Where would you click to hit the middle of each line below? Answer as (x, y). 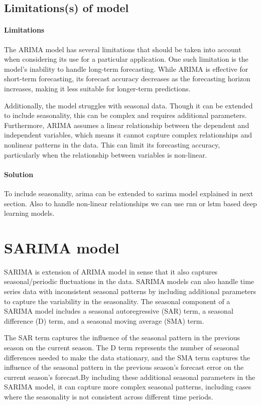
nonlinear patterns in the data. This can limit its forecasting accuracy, (112, 144)
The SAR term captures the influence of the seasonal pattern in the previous (122, 337)
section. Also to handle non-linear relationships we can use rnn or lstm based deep (130, 203)
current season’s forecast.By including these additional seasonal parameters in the (130, 377)
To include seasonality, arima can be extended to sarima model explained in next (129, 193)
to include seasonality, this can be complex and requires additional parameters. (125, 115)
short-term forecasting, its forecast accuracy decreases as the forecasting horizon (127, 79)
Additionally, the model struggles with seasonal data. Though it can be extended (128, 105)
